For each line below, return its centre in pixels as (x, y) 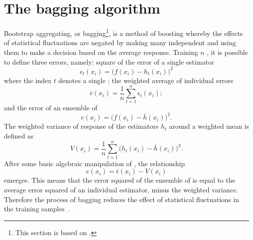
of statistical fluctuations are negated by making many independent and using (120, 43)
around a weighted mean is (209, 126)
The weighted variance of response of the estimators (81, 126)
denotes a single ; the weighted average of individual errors (146, 80)
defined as (19, 136)
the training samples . (37, 209)
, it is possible (227, 52)
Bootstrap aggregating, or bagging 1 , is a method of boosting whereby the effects (123, 32)
